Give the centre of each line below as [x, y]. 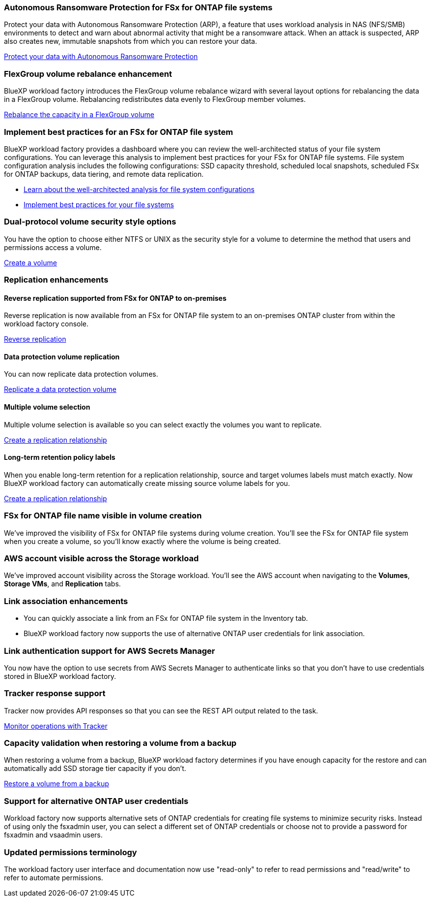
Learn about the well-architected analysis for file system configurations [139, 189]
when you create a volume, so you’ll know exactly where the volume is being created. [143, 541]
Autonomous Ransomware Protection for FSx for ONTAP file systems [138, 7]
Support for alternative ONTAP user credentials [96, 801]
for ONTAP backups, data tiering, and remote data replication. [104, 174]
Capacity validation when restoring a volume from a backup [120, 743]
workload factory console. [46, 324]
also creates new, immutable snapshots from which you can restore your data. [130, 41]
